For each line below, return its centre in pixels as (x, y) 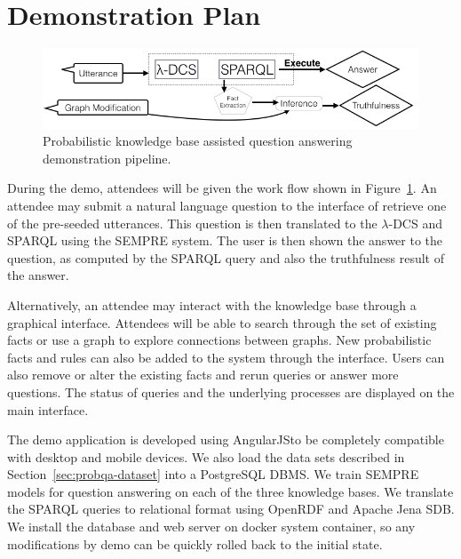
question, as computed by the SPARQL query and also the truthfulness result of (226, 257)
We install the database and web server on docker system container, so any (211, 527)
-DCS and (415, 223)
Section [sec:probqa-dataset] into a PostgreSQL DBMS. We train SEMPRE (213, 474)
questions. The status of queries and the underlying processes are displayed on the (231, 391)
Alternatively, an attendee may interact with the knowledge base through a (212, 304)
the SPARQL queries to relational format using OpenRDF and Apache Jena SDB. (231, 509)
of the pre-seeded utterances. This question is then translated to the (192, 223)
